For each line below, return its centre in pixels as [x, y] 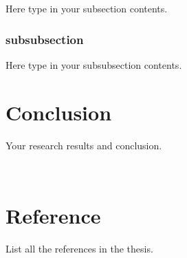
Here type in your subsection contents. [87, 8]
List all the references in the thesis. [79, 248]
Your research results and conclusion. [84, 145]
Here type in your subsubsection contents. [94, 64]
